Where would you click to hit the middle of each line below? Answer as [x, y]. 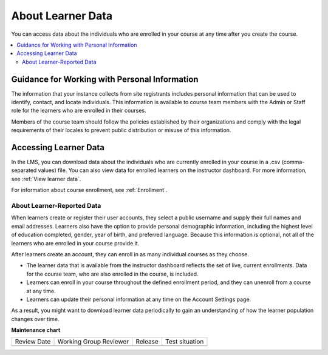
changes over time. [35, 319]
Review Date [33, 342]
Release [147, 342]
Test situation [184, 342]
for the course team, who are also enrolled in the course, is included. [112, 274]
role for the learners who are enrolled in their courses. [79, 111]
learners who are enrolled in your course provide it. [75, 243]
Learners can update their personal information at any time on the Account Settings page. [139, 299]
